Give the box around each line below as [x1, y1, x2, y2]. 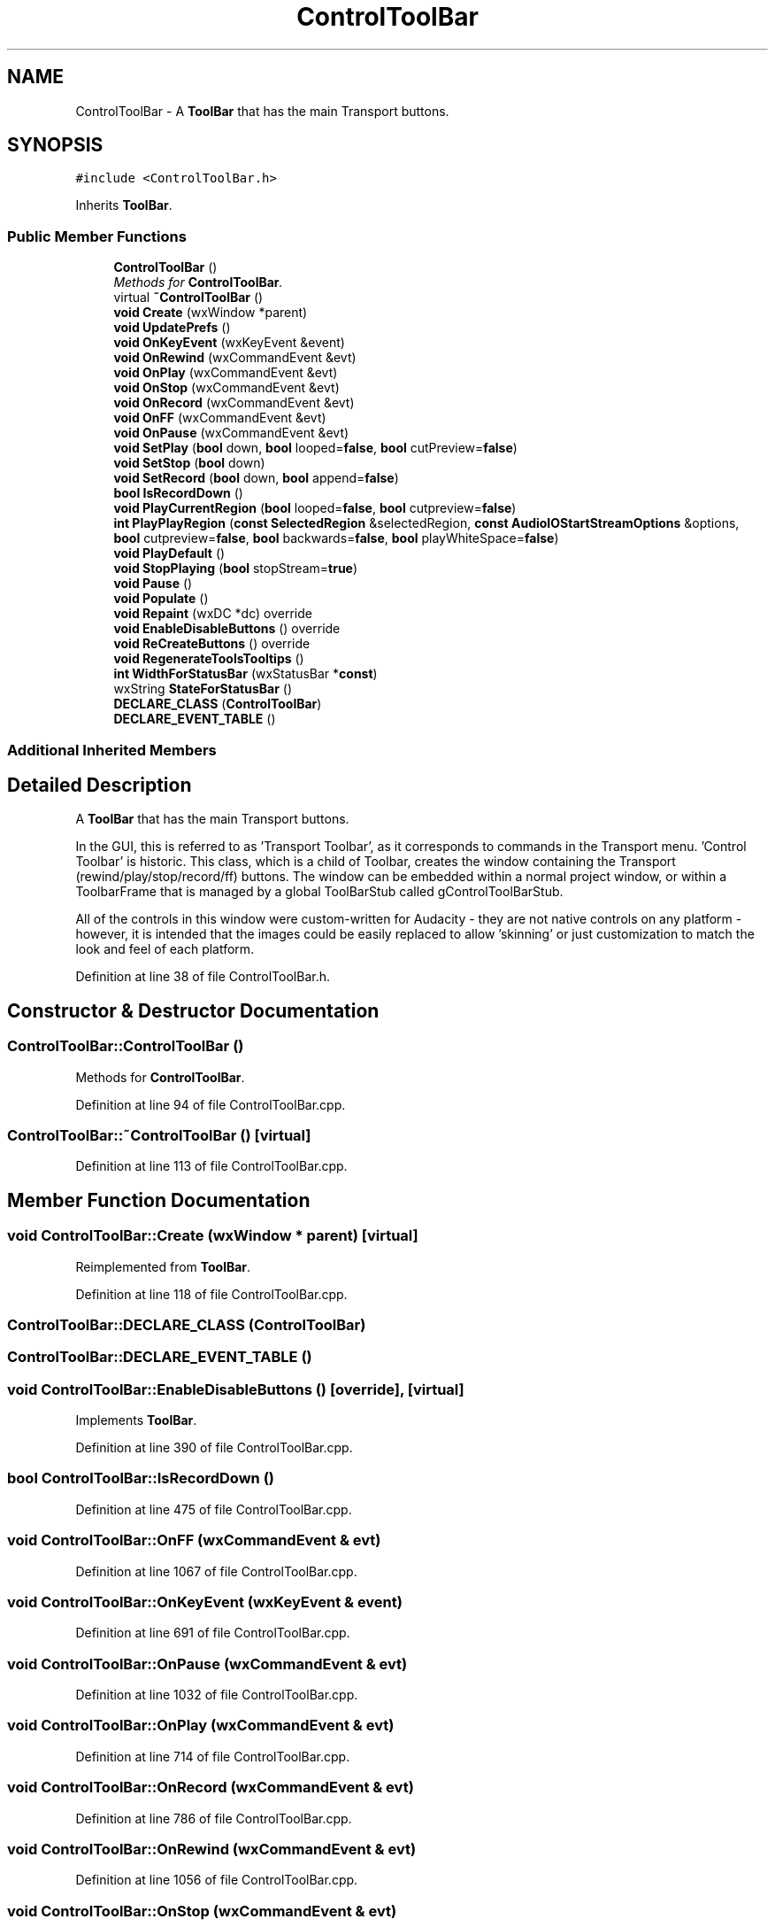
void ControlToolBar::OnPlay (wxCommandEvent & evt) [7, 1716, 395, 1735]
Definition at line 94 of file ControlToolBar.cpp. [75, 1096, 346, 1112]
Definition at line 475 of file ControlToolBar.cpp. [75, 1501, 352, 1517]
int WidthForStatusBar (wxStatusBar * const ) [113, 666, 378, 682]
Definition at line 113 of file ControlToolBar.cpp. [75, 1158, 348, 1174]
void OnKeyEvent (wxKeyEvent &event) [113, 335, 345, 351]
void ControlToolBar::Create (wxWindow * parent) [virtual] [7, 1227, 418, 1245]
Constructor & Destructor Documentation [7, 999, 380, 1022]
